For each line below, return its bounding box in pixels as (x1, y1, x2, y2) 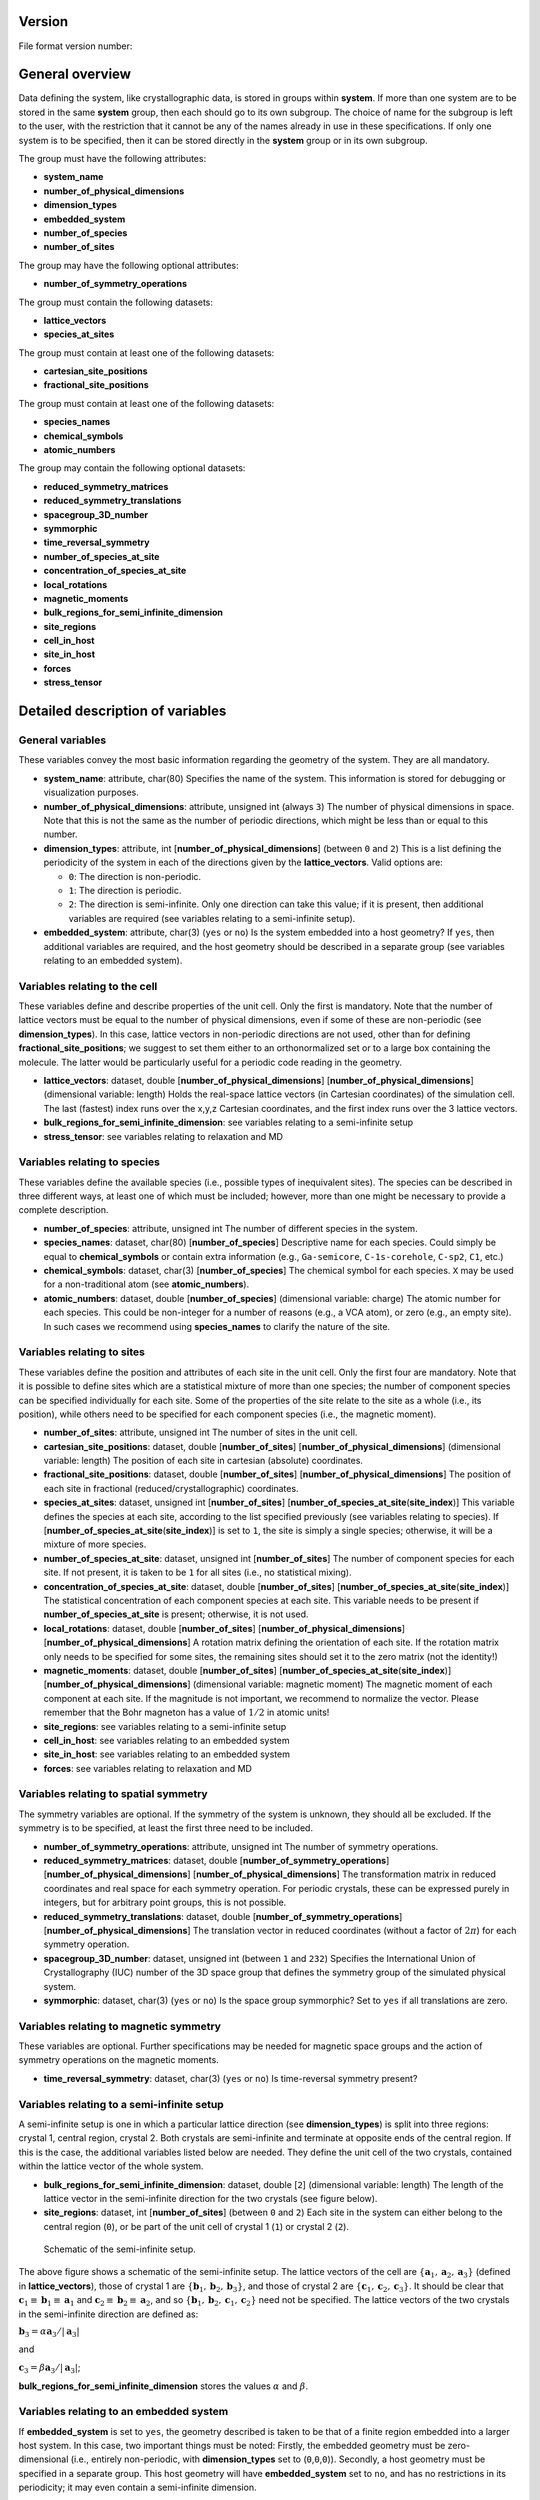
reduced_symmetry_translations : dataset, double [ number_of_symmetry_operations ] (43, 1910, 403, 1922)
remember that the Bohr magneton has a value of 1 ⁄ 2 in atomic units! (43, 1706, 330, 1719)
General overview (18, 66, 132, 83)
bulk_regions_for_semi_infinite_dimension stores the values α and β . (18, 2380, 309, 2392)
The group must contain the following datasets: (18, 296, 214, 308)
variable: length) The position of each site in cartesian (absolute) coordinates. (43, 1455, 364, 1467)
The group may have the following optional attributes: (18, 259, 239, 271)
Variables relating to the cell (18, 979, 158, 993)
